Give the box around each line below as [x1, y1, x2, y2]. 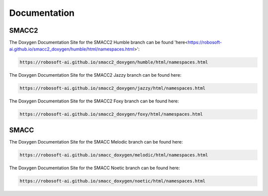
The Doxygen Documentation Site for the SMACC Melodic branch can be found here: [9, 139, 183, 145]
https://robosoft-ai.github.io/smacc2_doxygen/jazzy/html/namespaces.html [19, 86, 206, 91]
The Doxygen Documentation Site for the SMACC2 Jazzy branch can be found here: [9, 72, 182, 78]
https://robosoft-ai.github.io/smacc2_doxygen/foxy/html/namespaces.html [19, 111, 203, 117]
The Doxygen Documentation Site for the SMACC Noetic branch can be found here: [9, 165, 180, 171]
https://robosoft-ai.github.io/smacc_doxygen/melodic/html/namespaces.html [19, 152, 208, 158]
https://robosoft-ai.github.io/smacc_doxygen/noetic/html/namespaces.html [19, 178, 206, 184]
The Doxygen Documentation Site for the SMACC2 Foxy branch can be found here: [9, 98, 179, 104]
